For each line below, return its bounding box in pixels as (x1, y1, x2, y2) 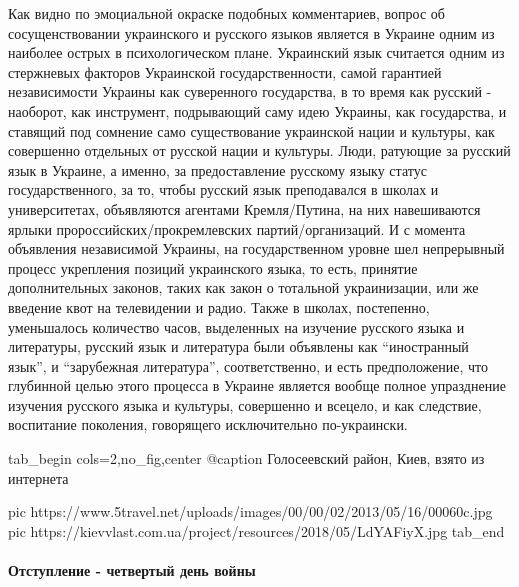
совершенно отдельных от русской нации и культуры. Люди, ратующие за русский (8, 140, 511, 161)
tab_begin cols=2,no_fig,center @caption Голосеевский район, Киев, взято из (8, 448, 485, 469)
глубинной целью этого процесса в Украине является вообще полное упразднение (8, 375, 506, 396)
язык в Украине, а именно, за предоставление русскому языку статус (8, 159, 427, 180)
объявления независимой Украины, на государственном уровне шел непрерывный (8, 238, 505, 259)
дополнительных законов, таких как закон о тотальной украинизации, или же (8, 277, 479, 298)
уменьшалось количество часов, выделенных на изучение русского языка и (8, 316, 465, 337)
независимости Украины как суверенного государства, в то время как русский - (8, 81, 492, 102)
